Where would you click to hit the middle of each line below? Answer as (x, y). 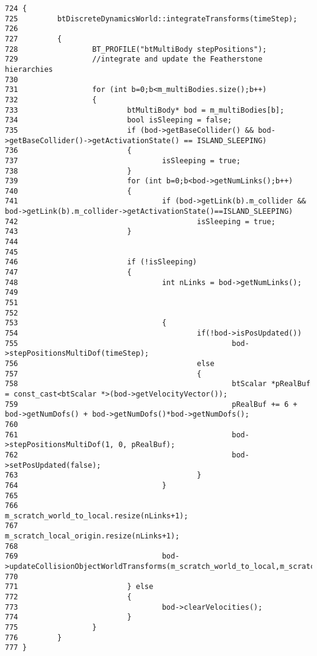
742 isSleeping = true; (140, 221)
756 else (110, 363)
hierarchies (29, 69)
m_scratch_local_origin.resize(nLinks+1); (92, 536)
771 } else (79, 587)
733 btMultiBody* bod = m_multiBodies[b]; (145, 110)
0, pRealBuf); (147, 445)
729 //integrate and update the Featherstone (134, 59)
